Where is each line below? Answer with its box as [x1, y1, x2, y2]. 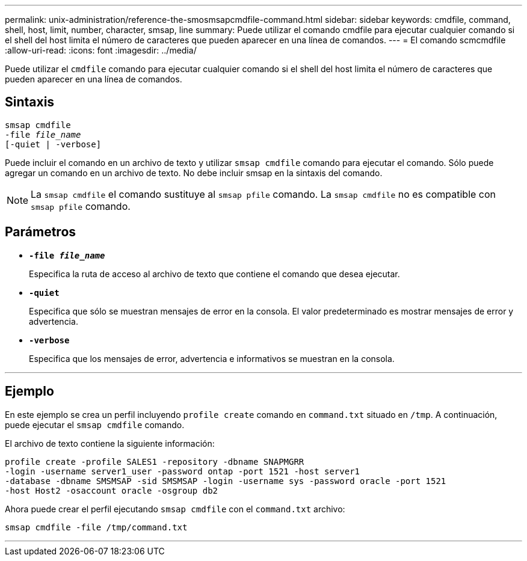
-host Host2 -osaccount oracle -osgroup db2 [5, 485, 218, 495]
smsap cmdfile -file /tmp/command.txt [5, 522, 188, 532]
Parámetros [5, 224, 76, 240]
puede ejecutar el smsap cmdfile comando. [5, 419, 185, 430]
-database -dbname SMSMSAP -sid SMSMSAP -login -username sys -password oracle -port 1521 [5, 476, 446, 486]
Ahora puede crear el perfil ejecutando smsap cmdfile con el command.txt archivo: [5, 503, 345, 514]
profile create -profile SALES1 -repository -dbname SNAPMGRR [5, 456, 304, 467]
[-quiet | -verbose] [5, 139, 102, 149]
